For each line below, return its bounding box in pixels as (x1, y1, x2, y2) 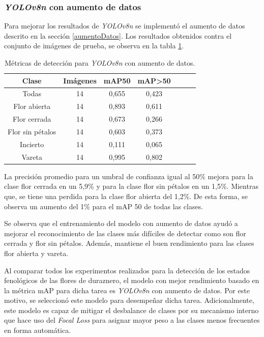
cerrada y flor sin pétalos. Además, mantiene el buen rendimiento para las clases (4, 238, 254, 248)
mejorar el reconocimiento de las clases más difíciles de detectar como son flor (4, 228, 246, 238)
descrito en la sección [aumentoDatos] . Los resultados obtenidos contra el (4, 30, 232, 41)
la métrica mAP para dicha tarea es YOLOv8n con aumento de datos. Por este (4, 285, 250, 295)
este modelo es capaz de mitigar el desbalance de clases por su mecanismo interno (4, 304, 259, 315)
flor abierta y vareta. (4, 247, 69, 258)
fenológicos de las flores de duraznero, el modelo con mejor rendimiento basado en (4, 275, 259, 286)
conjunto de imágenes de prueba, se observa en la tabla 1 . (4, 40, 184, 51)
